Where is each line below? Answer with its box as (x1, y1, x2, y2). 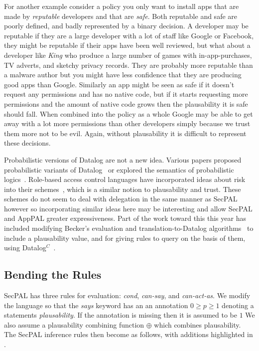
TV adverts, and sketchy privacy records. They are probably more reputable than (4, 59, 253, 70)
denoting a (222, 300, 254, 310)
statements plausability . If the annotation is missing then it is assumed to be (4, 310, 237, 320)
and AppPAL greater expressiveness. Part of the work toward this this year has (4, 213, 246, 223)
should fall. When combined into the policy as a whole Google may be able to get (4, 108, 253, 119)
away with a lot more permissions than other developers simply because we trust (4, 118, 251, 129)
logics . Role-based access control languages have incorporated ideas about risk (4, 174, 246, 184)
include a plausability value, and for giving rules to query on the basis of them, (4, 232, 246, 243)
